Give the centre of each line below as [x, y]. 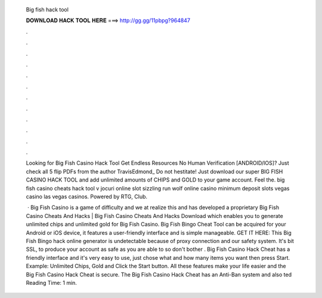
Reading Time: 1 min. [52, 282]
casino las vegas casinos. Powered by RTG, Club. [87, 196]
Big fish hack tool [47, 10]
